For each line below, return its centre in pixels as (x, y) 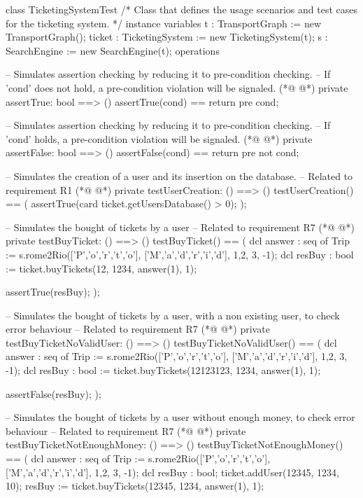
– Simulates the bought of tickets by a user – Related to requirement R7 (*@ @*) (180, 227)
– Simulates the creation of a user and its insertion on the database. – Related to (179, 175)
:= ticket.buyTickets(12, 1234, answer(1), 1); (101, 268)
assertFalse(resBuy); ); (54, 393)
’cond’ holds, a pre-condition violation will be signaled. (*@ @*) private (159, 138)
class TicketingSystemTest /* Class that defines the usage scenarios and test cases (181, 9)
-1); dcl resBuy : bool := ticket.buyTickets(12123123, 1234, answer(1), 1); (163, 370)
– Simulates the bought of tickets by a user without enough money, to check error (180, 417)
